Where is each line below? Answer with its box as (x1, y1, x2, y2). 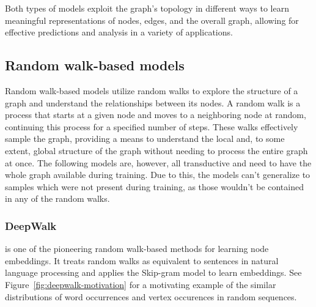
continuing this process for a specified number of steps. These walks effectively (5, 120, 298, 133)
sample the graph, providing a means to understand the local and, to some (5, 132, 285, 145)
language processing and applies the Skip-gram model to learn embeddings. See (5, 266, 302, 279)
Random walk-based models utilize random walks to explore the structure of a (5, 84, 298, 97)
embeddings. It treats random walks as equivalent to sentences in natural (5, 254, 279, 267)
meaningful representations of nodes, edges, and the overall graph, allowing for (5, 13, 299, 26)
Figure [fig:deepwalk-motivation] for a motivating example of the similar (5, 278, 276, 290)
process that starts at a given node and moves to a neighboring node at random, (5, 108, 306, 121)
